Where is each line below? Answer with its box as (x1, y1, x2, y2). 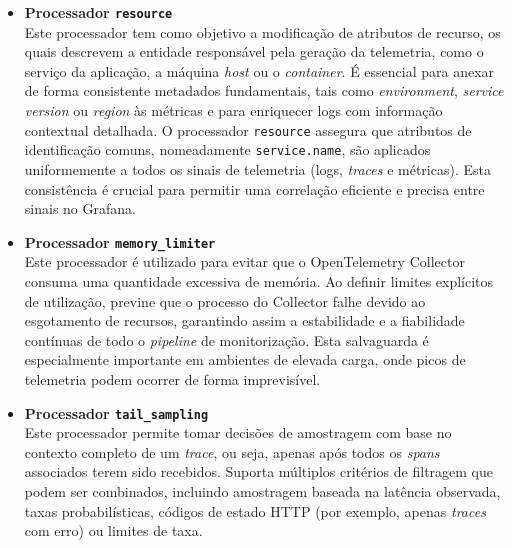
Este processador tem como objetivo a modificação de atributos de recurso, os (24, 21, 501, 42)
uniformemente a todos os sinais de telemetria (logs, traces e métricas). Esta (24, 158, 491, 179)
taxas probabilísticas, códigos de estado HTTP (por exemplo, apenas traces (24, 500, 486, 521)
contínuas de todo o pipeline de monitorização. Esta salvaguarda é (24, 329, 429, 350)
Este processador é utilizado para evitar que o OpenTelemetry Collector (24, 251, 465, 272)
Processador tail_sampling (24, 402, 209, 423)
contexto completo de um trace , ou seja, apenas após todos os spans (24, 441, 440, 462)
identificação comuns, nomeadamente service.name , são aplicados (24, 139, 431, 160)
